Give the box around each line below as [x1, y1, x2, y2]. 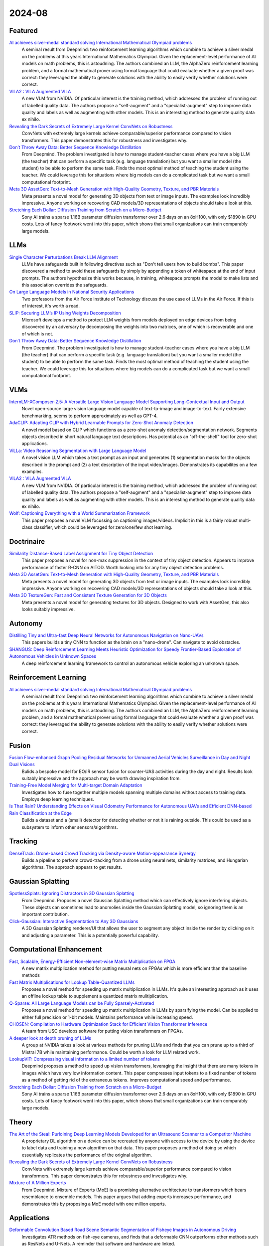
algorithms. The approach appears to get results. [21, 864, 122, 870]
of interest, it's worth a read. [21, 303, 80, 309]
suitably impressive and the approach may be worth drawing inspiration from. [21, 775, 181, 781]
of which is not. [21, 330, 53, 336]
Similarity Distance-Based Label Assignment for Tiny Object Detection [9, 551, 153, 556]
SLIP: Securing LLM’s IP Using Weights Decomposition [9, 310, 122, 316]
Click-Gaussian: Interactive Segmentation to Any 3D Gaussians [9, 918, 138, 924]
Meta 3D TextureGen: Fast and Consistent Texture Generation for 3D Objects [9, 592, 167, 598]
